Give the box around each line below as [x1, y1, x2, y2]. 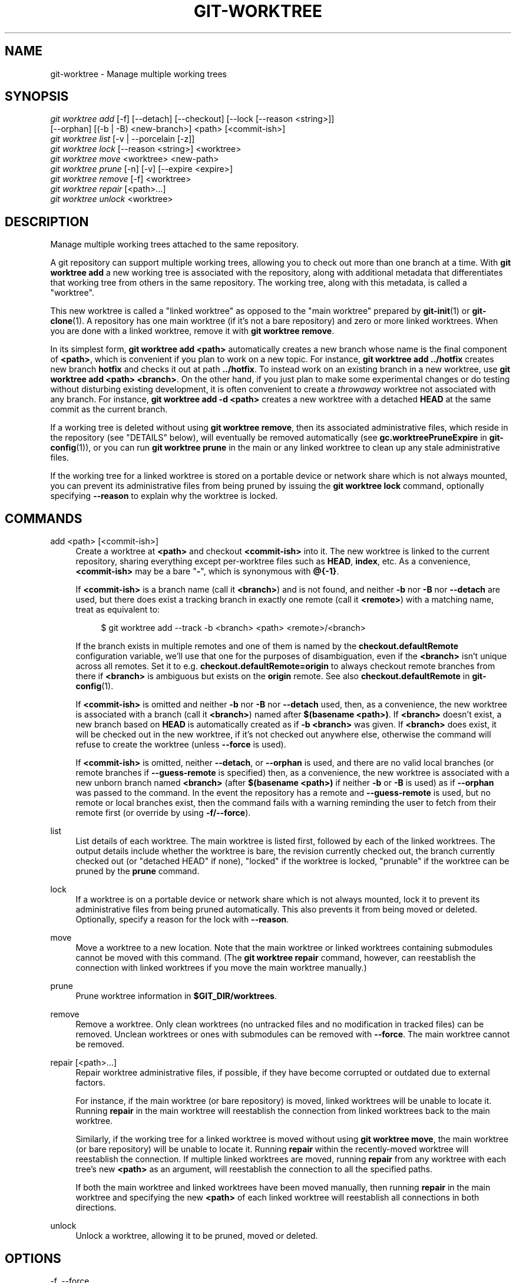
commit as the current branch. [50, 404, 168, 415]
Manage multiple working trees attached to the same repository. [50, 239, 299, 250]
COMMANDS [5, 511, 82, 526]
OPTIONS [5, 1251, 61, 1266]
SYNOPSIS [5, 89, 69, 104]
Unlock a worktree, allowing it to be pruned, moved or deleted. [75, 1231, 318, 1241]
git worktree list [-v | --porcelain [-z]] [50, 134, 195, 144]
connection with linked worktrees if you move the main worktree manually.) [75, 963, 367, 973]
